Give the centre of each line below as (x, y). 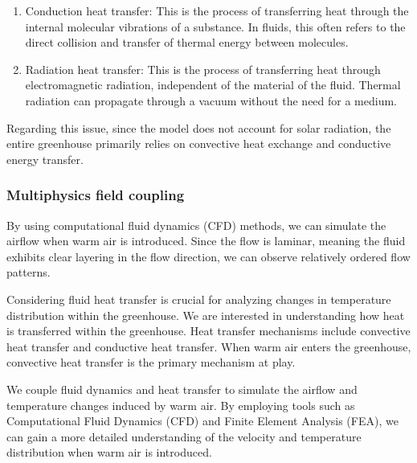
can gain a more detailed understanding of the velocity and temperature (184, 436)
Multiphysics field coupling (96, 195)
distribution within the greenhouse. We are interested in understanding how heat (206, 315)
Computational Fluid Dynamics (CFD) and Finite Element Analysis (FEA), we (202, 421)
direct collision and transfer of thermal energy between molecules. (187, 42)
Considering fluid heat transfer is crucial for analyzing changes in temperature (199, 299)
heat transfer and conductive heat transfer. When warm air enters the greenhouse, (209, 346)
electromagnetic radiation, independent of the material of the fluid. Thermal (213, 85)
